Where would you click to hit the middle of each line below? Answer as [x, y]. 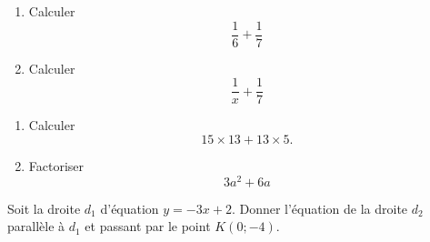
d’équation [130, 208]
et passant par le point [148, 226]
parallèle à [36, 226]
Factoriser [56, 165]
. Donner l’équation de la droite [320, 208]
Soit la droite [44, 208]
